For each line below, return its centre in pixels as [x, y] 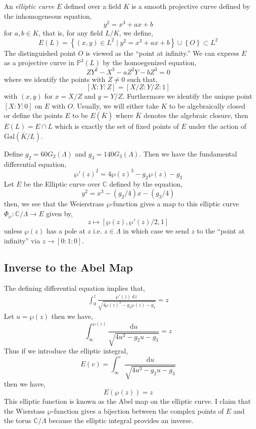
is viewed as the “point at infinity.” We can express [162, 53]
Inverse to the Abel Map [69, 267]
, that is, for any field [71, 33]
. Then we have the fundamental [188, 153]
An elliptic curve [29, 6]
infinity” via [22, 240]
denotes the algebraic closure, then [196, 115]
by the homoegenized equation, [150, 62]
